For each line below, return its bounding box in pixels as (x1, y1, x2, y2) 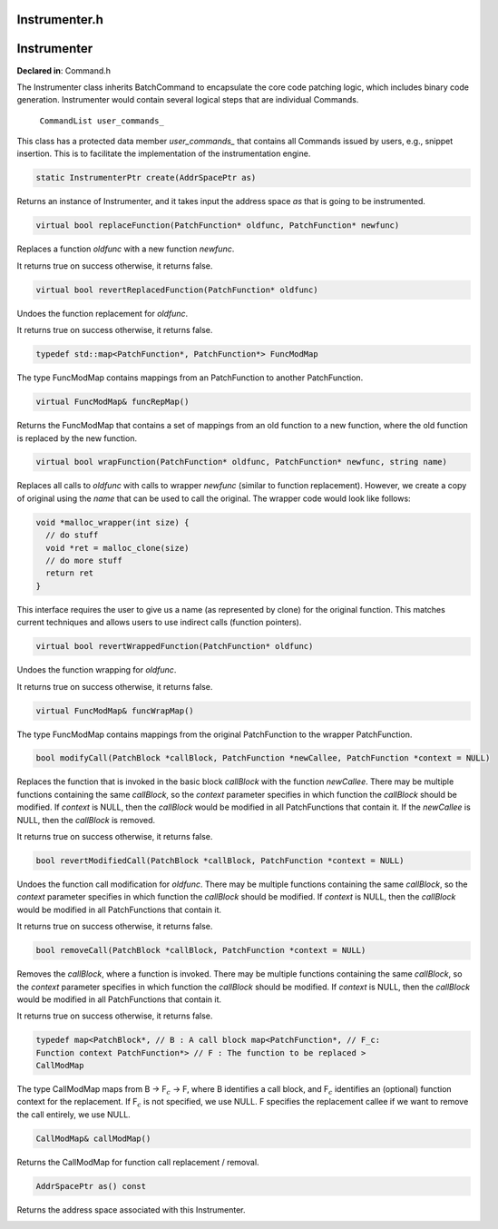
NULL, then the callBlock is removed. (16, 814, 156, 825)
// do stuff (45, 530, 99, 540)
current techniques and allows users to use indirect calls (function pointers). (16, 617, 302, 628)
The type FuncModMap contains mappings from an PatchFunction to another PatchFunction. (16, 372, 364, 383)
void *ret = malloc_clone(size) (45, 543, 190, 553)
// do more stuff (45, 556, 122, 566)
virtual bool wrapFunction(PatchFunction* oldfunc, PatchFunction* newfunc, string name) (35, 457, 448, 467)
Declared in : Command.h (16, 64, 112, 76)
